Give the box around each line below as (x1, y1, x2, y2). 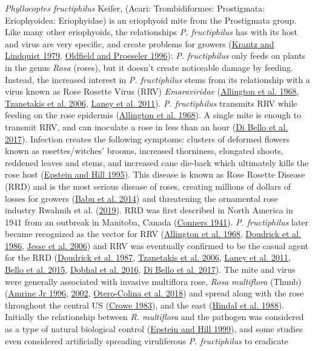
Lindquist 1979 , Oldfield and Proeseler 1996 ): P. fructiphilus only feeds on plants (5, 49, 306, 62)
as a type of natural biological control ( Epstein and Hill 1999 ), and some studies (5, 323, 303, 335)
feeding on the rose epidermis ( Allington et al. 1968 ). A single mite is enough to (5, 109, 302, 121)
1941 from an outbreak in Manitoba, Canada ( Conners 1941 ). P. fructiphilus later (5, 215, 309, 228)
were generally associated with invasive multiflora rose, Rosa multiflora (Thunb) (5, 275, 302, 287)
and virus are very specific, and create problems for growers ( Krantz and (5, 37, 274, 50)
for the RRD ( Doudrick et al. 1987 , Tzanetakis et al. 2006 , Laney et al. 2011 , (5, 251, 291, 264)
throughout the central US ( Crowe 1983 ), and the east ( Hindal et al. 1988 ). (5, 298, 285, 311)
